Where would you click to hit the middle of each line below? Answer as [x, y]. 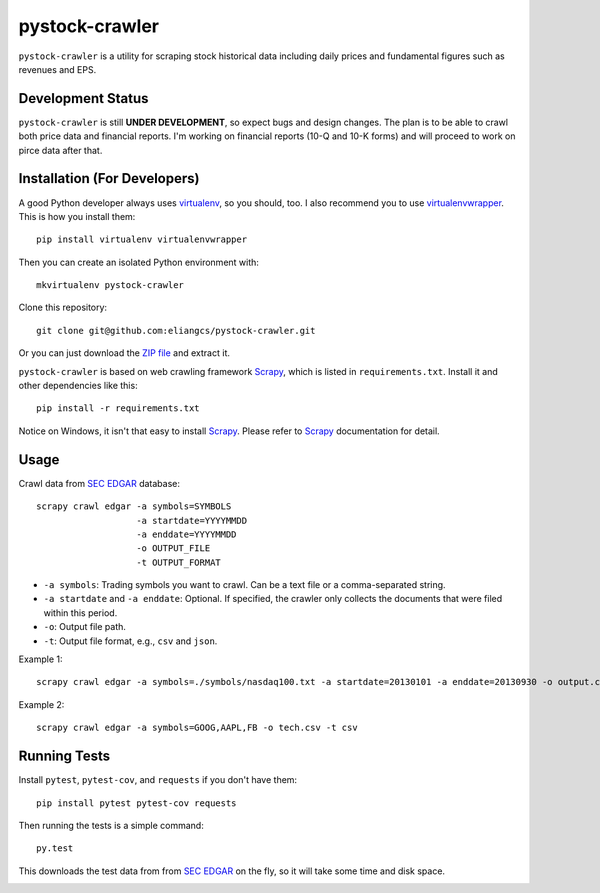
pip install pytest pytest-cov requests [136, 803]
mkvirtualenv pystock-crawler [110, 285]
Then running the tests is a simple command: [111, 825]
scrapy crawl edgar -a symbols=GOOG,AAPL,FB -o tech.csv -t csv [197, 728]
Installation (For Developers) [109, 178]
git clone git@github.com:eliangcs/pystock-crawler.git [176, 330]
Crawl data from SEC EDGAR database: [99, 483]
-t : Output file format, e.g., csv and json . [130, 641]
